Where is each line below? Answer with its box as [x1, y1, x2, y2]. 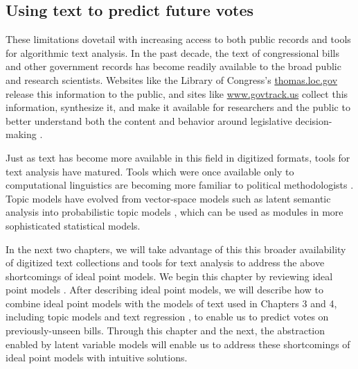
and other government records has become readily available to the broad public [6, 59, 341, 74]
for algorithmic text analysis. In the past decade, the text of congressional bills [6, 45, 340, 60]
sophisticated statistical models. [6, 218, 141, 232]
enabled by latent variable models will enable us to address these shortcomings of [6, 336, 350, 351]
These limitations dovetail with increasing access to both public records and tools [6, 32, 351, 46]
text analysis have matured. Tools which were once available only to [6, 164, 294, 178]
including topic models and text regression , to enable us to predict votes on [6, 309, 329, 324]
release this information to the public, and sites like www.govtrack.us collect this [6, 86, 348, 101]
